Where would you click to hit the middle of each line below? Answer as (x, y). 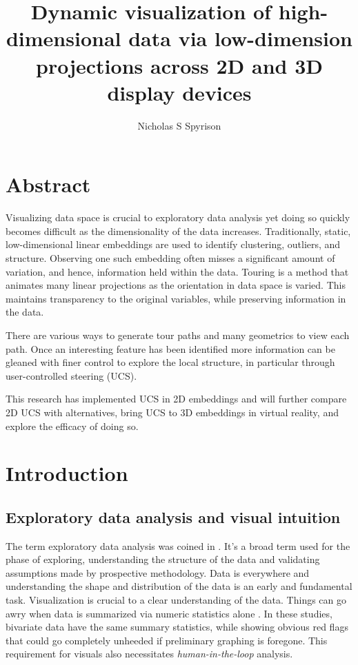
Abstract (48, 184)
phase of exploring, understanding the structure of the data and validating (163, 559)
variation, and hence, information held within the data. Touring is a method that (177, 271)
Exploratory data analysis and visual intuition (173, 516)
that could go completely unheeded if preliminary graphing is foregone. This (167, 640)
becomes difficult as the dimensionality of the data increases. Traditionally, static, (178, 231)
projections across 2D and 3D (179, 65)
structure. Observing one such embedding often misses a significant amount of (170, 258)
